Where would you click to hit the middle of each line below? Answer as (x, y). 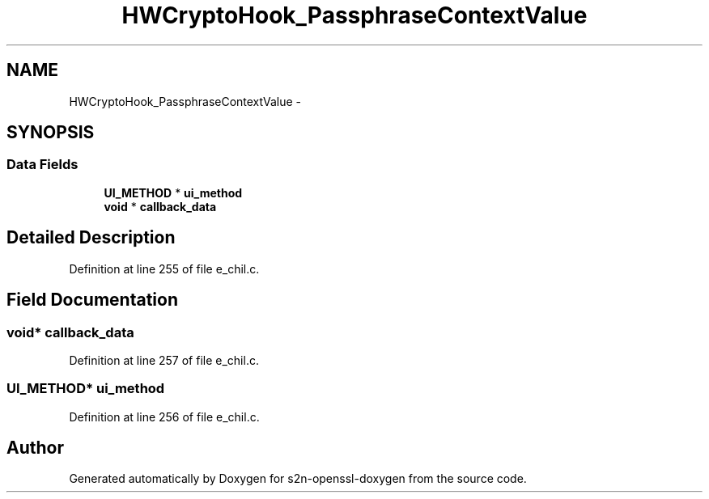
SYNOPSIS (51, 133)
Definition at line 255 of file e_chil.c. (164, 269)
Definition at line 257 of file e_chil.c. (164, 360)
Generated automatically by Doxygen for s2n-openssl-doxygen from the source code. (298, 479)
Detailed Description (91, 238)
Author (35, 448)
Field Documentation (92, 300)
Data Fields (42, 165)
